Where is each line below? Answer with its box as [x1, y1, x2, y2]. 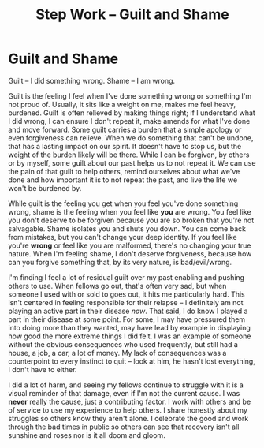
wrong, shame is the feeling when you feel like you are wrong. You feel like [8, 207, 251, 216]
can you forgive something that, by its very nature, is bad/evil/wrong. [8, 257, 232, 267]
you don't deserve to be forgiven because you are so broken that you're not [8, 215, 255, 225]
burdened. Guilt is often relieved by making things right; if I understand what [8, 108, 256, 118]
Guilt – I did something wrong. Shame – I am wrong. [8, 76, 176, 85]
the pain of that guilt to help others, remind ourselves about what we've [8, 166, 240, 176]
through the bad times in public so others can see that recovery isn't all [8, 422, 240, 431]
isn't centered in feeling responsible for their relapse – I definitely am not [8, 297, 244, 307]
